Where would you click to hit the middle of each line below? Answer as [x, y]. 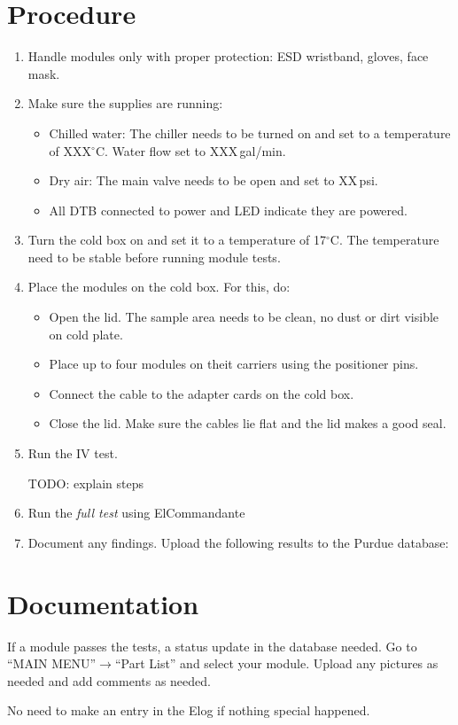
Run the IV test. [73, 453]
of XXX [70, 150]
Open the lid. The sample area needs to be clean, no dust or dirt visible [244, 317]
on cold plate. [86, 334]
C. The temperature [384, 240]
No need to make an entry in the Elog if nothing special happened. [189, 710]
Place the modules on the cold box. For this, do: [159, 287]
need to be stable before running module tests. [154, 257]
